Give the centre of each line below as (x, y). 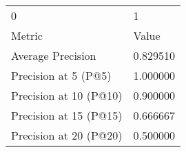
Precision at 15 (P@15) (67, 115)
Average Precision (54, 55)
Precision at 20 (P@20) (67, 135)
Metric (27, 35)
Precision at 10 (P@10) (67, 95)
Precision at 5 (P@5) (61, 75)
